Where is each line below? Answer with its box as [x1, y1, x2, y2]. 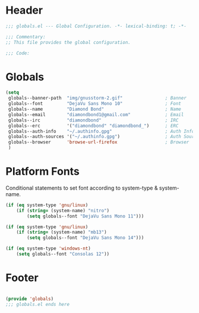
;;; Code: [5, 50, 30, 56]
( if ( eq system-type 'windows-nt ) [5, 245, 91, 252]
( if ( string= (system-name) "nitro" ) [16, 207, 110, 213]
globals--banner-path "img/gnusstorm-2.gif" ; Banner [8, 95, 187, 101]
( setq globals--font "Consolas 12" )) [16, 251, 110, 257]
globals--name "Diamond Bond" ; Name [8, 106, 182, 112]
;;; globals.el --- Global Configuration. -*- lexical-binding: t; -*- [5, 23, 187, 29]
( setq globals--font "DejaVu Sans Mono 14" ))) [27, 235, 144, 241]
